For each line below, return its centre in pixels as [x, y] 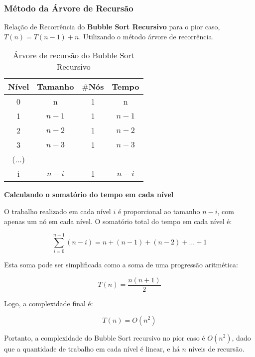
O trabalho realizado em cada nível [58, 211]
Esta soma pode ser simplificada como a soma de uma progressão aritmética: [121, 265]
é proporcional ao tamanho [159, 211]
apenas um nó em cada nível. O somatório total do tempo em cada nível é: [118, 221]
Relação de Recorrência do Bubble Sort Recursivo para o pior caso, [112, 27]
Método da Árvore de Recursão [69, 8]
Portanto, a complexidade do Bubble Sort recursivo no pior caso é [105, 337]
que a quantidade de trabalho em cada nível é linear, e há [92, 348]
